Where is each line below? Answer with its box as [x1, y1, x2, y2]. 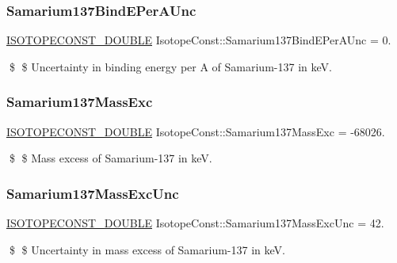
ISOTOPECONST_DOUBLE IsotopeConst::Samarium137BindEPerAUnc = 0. [6, 32, 391, 48]
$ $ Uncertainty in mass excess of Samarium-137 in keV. [9, 241, 285, 257]
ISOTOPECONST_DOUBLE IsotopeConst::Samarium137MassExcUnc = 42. [6, 215, 384, 231]
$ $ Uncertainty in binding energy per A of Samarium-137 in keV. [9, 58, 332, 74]
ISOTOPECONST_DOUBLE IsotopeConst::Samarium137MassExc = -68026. [6, 123, 385, 139]
